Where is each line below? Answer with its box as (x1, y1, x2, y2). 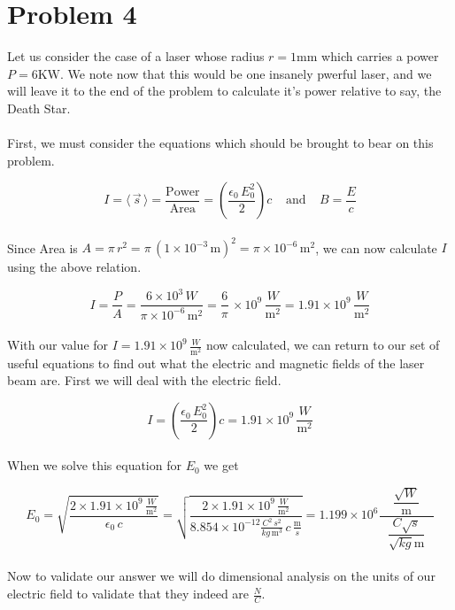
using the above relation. (7, 258, 142, 276)
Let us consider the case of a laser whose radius (7, 47, 265, 66)
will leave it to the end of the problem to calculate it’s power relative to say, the (7, 81, 442, 100)
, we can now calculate (315, 238, 437, 257)
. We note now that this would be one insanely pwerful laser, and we (59, 64, 432, 82)
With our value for (7, 336, 109, 354)
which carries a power (321, 47, 439, 66)
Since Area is (7, 238, 78, 257)
